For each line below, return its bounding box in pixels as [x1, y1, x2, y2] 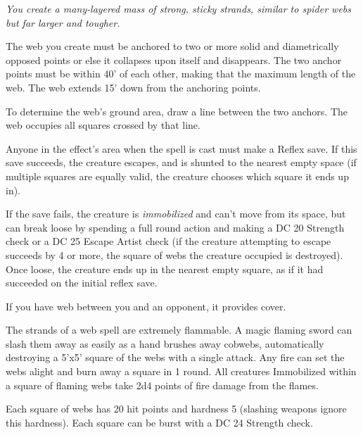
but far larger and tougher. [6, 15, 120, 30]
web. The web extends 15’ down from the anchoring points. [6, 80, 261, 94]
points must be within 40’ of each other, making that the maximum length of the [6, 66, 356, 81]
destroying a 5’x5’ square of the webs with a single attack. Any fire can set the [6, 350, 345, 365]
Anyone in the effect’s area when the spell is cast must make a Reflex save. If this [6, 141, 357, 156]
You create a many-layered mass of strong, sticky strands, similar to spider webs [6, 1, 352, 15]
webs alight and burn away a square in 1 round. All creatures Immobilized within [6, 364, 357, 379]
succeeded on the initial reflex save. [6, 275, 158, 290]
